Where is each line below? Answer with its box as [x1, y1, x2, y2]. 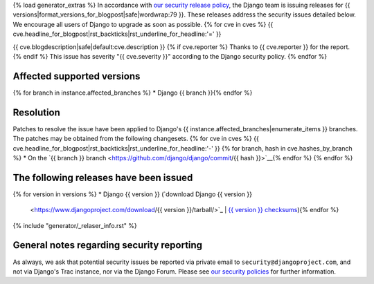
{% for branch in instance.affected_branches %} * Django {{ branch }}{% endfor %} [12, 88, 253, 97]
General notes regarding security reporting [12, 239, 203, 252]
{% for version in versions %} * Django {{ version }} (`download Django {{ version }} [12, 190, 253, 198]
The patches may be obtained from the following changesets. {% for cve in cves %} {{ [12, 135, 259, 143]
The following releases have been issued [12, 171, 193, 183]
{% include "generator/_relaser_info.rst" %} [12, 221, 138, 229]
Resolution [12, 106, 60, 118]
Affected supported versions [12, 70, 141, 82]
